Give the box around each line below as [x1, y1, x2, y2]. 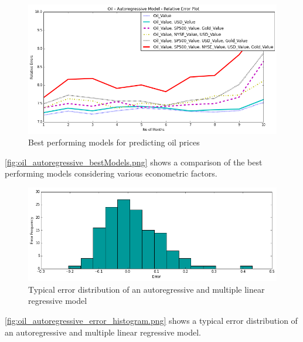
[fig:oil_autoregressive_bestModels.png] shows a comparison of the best [5, 155, 263, 168]
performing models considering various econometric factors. [5, 167, 217, 180]
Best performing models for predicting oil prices [28, 136, 200, 148]
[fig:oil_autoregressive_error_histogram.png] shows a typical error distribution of [5, 314, 298, 326]
